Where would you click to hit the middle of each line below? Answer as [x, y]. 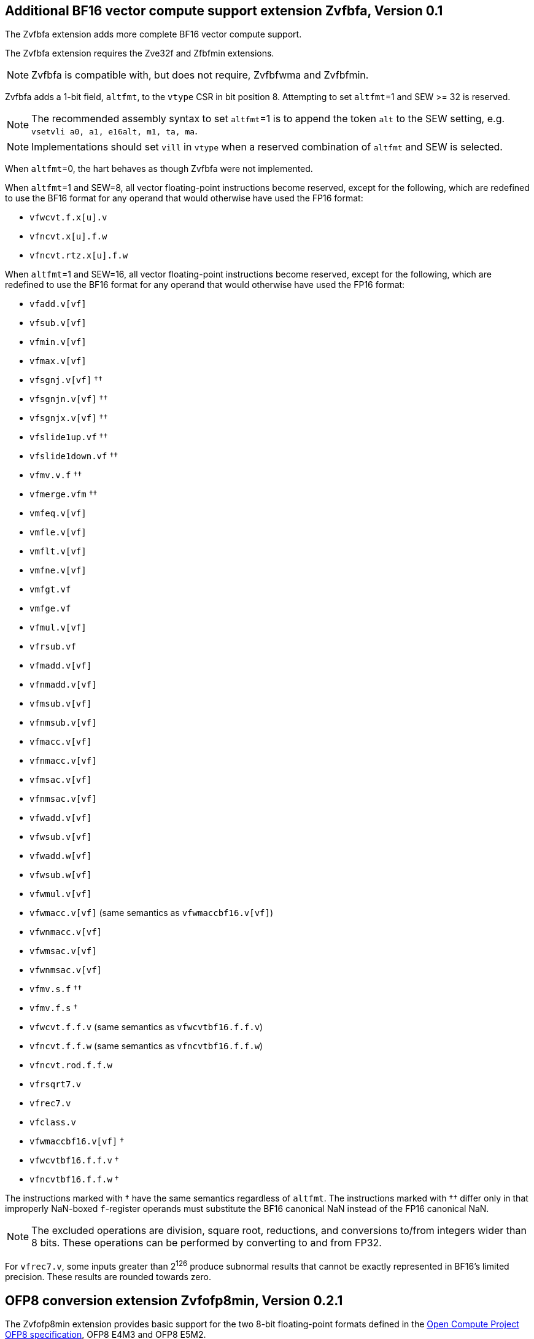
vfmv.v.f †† [56, 475]
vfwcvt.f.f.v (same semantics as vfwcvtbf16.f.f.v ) [146, 1027]
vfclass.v [53, 1123]
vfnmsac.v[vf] [63, 799]
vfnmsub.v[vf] [63, 723]
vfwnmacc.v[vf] [66, 932]
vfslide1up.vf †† [69, 437]
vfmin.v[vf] [58, 342]
